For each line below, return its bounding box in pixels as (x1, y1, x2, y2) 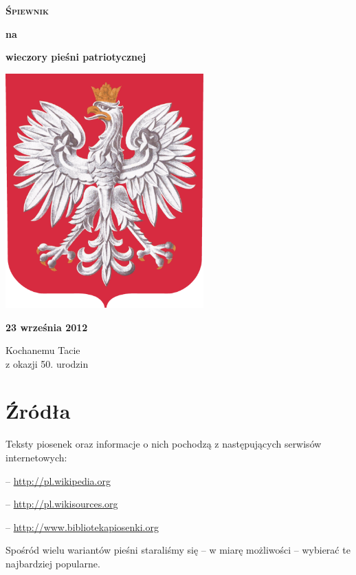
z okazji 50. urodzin (5, 356, 89, 370)
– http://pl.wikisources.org (5, 496, 118, 511)
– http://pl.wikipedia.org (5, 473, 111, 488)
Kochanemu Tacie (5, 343, 80, 357)
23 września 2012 (5, 320, 88, 334)
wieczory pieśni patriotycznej (5, 50, 146, 64)
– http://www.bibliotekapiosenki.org (5, 519, 159, 534)
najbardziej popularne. (5, 556, 100, 570)
